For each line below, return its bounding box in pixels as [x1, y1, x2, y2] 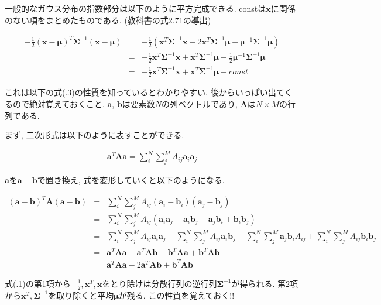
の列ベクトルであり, [162, 98, 238, 110]
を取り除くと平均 [48, 289, 114, 301]
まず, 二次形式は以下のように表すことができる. [5, 129, 184, 141]
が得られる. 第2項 [231, 277, 298, 289]
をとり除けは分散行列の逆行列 [102, 277, 217, 289]
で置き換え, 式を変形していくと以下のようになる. [37, 174, 225, 186]
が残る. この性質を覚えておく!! [118, 289, 235, 301]
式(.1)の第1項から [5, 277, 71, 289]
